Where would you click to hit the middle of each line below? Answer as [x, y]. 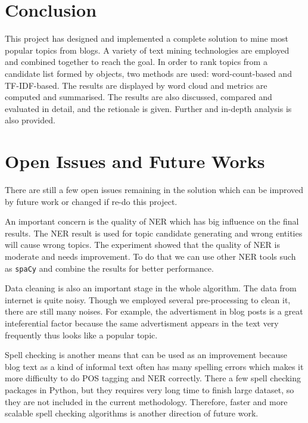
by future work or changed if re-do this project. [91, 201]
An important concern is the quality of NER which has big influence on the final [152, 221]
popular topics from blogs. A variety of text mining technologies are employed [147, 50]
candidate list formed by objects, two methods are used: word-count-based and [148, 73]
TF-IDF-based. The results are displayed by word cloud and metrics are [136, 85]
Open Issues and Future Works [135, 161]
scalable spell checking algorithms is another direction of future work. [132, 413]
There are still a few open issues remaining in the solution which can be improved [154, 189]
